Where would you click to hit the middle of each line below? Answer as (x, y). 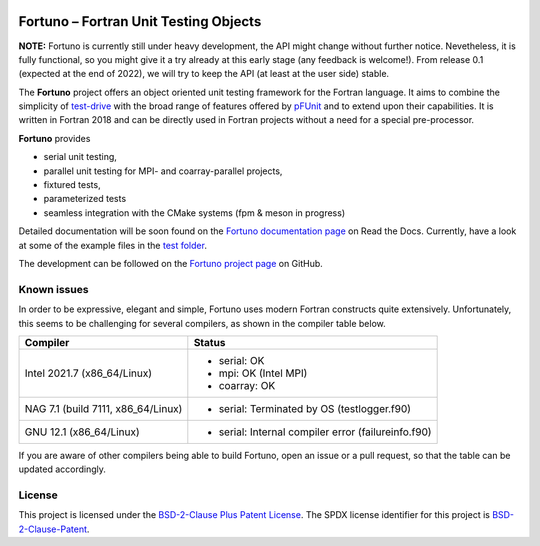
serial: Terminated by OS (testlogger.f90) (315, 408)
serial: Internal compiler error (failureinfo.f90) (325, 432)
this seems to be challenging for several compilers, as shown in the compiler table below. (202, 323)
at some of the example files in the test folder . (112, 245)
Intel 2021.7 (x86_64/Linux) (88, 373)
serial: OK (241, 360)
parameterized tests (85, 199)
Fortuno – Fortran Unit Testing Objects (140, 21)
